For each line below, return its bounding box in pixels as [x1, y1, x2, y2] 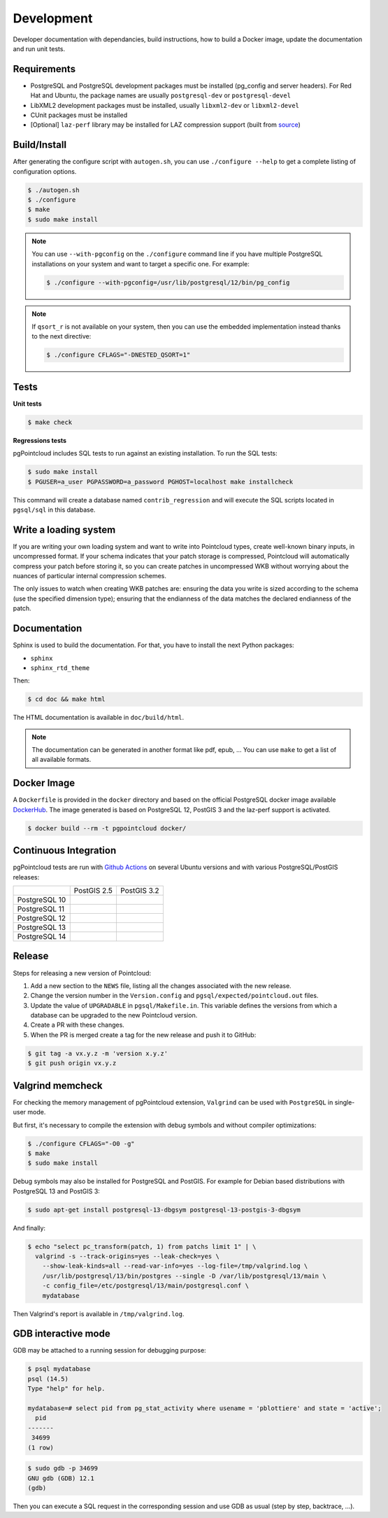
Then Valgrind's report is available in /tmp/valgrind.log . [13, 1309, 185, 1318]
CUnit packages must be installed [30, 111, 128, 119]
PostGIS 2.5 [73, 886, 113, 895]
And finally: [13, 1224, 45, 1232]
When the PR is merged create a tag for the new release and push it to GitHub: [30, 1030, 257, 1039]
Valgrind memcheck [13, 1079, 103, 1091]
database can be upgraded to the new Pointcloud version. [30, 1011, 198, 1020]
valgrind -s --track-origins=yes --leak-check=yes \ [35, 1252, 220, 1260]
